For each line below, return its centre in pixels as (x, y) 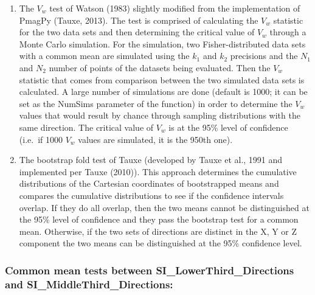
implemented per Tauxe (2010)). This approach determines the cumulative (158, 171)
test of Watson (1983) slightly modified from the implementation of (175, 8)
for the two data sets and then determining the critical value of (137, 32)
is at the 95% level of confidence (228, 127)
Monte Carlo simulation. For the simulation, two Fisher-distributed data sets (162, 43)
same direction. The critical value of (86, 127)
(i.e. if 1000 (41, 139)
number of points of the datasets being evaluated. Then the (160, 67)
